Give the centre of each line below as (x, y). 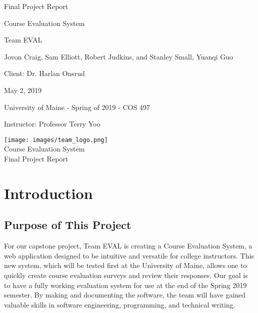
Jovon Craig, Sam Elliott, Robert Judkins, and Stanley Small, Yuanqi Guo (119, 56)
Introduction (48, 193)
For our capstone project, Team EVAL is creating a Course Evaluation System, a (128, 246)
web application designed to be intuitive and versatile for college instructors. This (129, 255)
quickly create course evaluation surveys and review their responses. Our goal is (126, 275)
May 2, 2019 (23, 90)
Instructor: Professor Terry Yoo (52, 124)
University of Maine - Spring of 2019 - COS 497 (77, 107)
